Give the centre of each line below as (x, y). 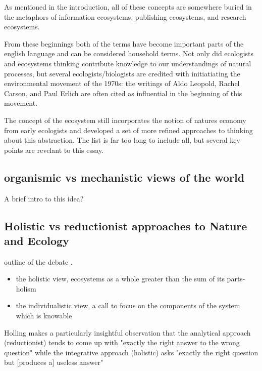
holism (26, 288)
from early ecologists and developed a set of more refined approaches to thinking (128, 130)
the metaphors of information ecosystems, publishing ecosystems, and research (125, 16)
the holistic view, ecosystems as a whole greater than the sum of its (120, 279)
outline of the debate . (38, 261)
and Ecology (37, 240)
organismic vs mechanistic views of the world (124, 177)
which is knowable (44, 316)
